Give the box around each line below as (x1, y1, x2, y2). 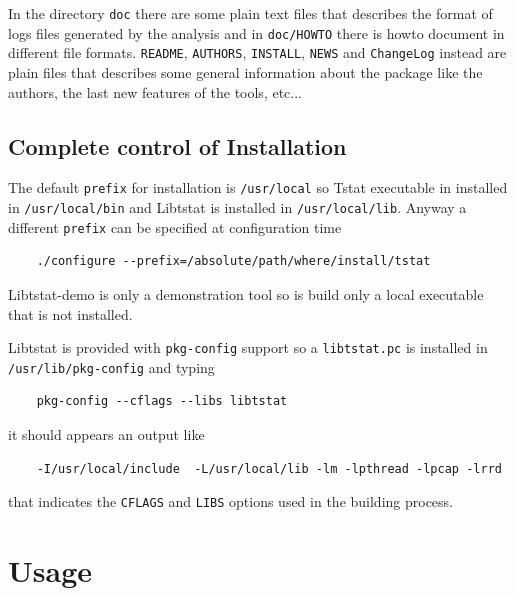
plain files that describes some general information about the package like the (8, 61, 483, 82)
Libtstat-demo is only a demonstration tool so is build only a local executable (8, 283, 484, 304)
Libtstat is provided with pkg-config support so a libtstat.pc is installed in (8, 337, 488, 358)
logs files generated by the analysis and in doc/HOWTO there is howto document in (8, 22, 505, 43)
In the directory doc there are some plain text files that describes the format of (8, 3, 493, 23)
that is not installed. (8, 303, 133, 324)
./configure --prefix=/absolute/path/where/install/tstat (36, 254, 431, 269)
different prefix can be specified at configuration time (8, 216, 342, 237)
